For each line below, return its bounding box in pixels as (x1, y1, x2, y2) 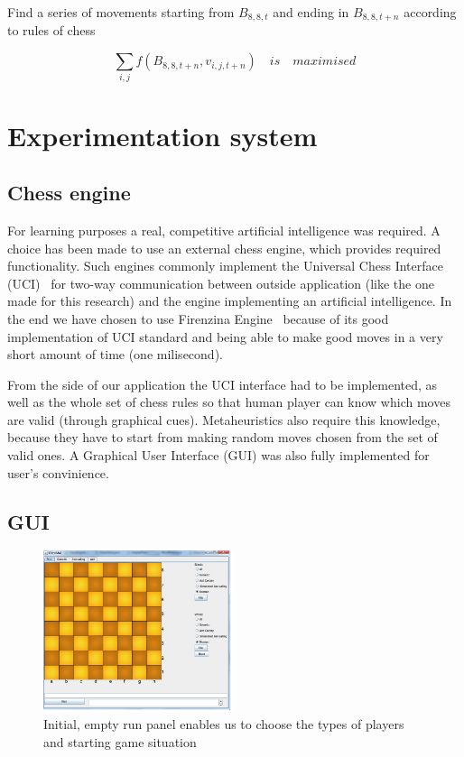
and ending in (273, 3, 349, 21)
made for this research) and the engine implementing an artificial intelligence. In (7, 291, 452, 310)
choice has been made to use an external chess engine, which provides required (7, 238, 441, 257)
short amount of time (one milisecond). (7, 345, 223, 364)
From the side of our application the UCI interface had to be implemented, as (7, 374, 438, 393)
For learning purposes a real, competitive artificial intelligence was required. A (7, 220, 441, 239)
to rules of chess (7, 21, 96, 40)
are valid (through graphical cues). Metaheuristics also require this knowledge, (7, 410, 441, 429)
